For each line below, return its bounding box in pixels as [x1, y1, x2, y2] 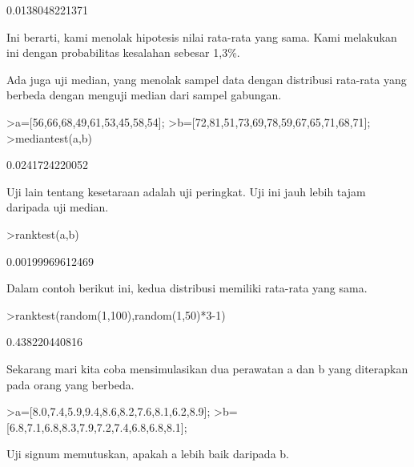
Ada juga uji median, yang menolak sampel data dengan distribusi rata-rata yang [6, 70, 407, 87]
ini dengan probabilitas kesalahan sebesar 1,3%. [6, 44, 240, 61]
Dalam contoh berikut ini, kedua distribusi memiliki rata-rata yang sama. [6, 280, 368, 296]
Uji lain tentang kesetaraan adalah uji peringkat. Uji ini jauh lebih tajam [6, 183, 366, 199]
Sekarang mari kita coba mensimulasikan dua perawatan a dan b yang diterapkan [6, 360, 408, 376]
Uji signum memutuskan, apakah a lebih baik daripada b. [6, 445, 289, 462]
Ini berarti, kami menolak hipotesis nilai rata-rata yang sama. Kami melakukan [6, 28, 397, 45]
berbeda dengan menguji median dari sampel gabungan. [6, 87, 282, 103]
